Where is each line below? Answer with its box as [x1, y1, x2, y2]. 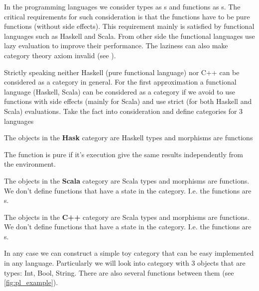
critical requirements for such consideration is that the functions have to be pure [4, 11, 250, 21]
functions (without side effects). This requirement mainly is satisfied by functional [4, 21, 255, 31]
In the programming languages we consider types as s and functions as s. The [4, 1, 241, 11]
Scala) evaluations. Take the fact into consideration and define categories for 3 [4, 105, 243, 116]
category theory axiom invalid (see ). [4, 50, 116, 60]
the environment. [4, 159, 56, 169]
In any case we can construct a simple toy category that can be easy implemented [4, 248, 254, 258]
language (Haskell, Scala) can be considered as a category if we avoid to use [4, 86, 235, 97]
